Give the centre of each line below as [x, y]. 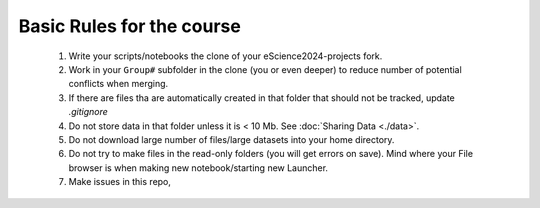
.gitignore [88, 112]
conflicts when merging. [118, 84]
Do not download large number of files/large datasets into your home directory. [231, 139]
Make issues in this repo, [120, 182]
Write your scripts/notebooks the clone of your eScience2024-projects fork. [225, 56]
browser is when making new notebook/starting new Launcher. [198, 167]
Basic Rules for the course [130, 26]
